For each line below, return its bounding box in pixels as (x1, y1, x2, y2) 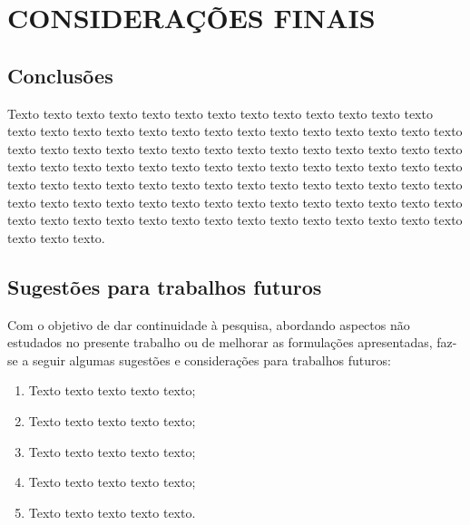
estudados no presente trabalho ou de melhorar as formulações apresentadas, (7, 333, 433, 352)
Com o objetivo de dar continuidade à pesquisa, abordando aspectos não (7, 315, 410, 334)
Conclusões (7, 61, 113, 89)
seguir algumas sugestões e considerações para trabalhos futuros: (33, 350, 391, 369)
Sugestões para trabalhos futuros (7, 272, 322, 300)
